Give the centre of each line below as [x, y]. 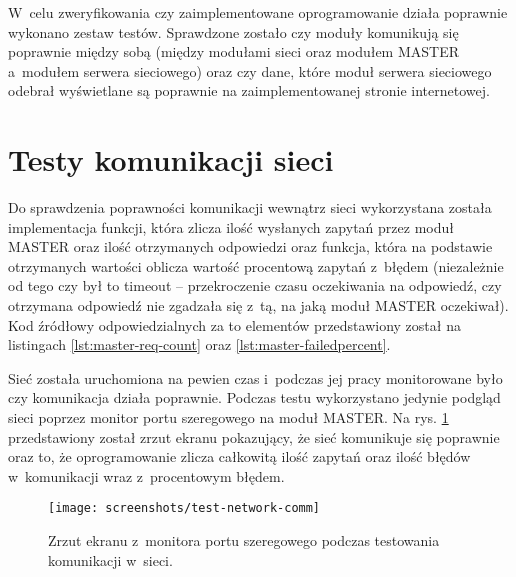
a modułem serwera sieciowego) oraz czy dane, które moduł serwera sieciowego [250, 70]
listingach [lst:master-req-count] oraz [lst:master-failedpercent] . [199, 344]
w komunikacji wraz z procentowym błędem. [146, 475]
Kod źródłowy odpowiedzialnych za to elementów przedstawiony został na [234, 324]
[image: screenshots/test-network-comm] [184, 508]
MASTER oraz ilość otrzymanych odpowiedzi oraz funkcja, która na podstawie [250, 246]
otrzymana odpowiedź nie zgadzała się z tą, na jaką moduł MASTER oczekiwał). [258, 305]
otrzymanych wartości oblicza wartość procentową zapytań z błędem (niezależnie [256, 265]
